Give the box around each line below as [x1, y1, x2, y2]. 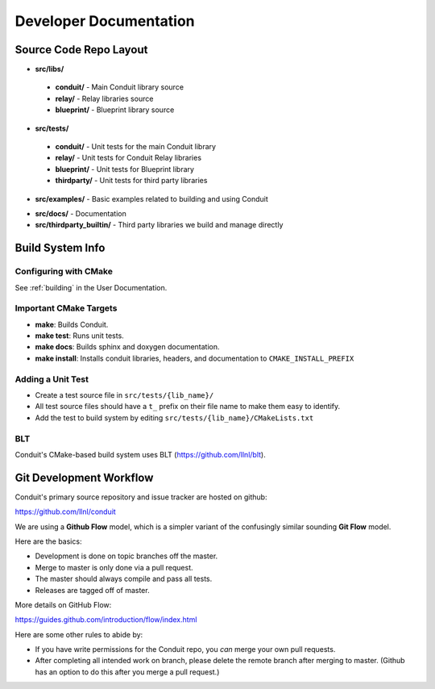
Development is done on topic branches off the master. [35, 551, 218, 561]
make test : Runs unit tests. [35, 331, 124, 340]
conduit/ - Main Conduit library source [55, 82, 184, 92]
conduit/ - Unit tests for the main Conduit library [55, 142, 217, 152]
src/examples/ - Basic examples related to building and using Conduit [35, 194, 269, 203]
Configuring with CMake [14, 266, 113, 278]
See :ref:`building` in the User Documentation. [14, 282, 168, 292]
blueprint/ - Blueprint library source [55, 105, 175, 115]
